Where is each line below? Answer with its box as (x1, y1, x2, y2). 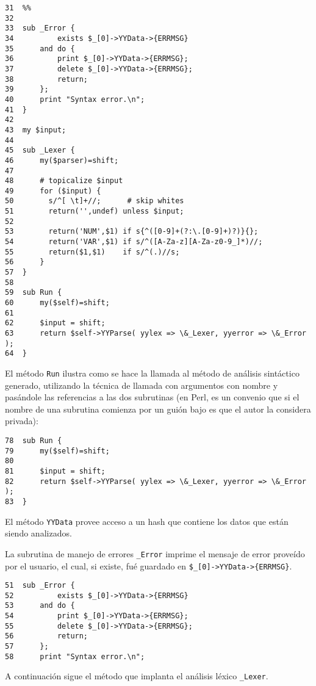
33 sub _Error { (5, 24, 75, 33)
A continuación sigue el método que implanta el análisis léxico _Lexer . (5, 670, 268, 682)
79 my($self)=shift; (5, 446, 110, 455)
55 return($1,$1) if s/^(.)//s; (5, 247, 180, 256)
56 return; (5, 632, 88, 641)
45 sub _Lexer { (5, 146, 75, 155)
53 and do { (5, 601, 75, 610)
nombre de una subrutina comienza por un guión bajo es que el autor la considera (5, 402, 311, 415)
